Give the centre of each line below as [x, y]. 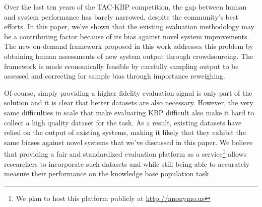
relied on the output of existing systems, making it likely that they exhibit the [125, 132]
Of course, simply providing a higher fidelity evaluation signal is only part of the [128, 92]
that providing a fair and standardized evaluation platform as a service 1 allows [125, 153]
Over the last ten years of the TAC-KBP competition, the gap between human [125, 7]
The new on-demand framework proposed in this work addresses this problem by [129, 46]
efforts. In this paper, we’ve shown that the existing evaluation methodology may [129, 26]
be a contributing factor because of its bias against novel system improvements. [127, 36]
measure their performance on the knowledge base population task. [108, 174]
